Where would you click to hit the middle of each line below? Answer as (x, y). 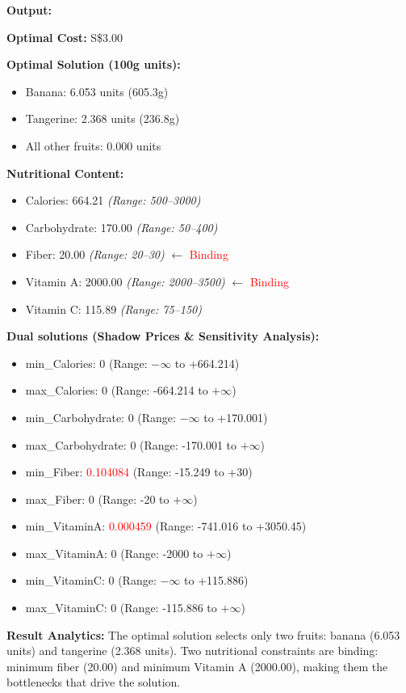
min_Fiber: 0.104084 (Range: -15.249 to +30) (139, 472)
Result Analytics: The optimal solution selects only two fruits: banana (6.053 (203, 634)
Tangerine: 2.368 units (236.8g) (103, 118)
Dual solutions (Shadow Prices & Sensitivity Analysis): (163, 336)
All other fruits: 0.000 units (93, 145)
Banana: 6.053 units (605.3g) (97, 91)
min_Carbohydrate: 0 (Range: (100, 417)
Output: (29, 10)
